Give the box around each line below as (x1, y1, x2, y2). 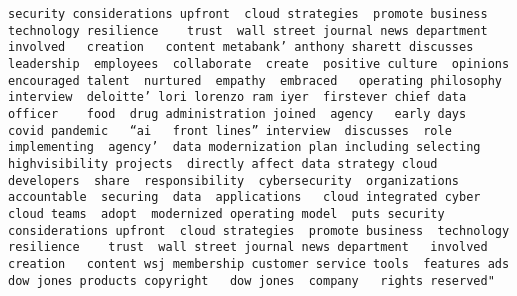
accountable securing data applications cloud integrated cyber (8, 190, 481, 205)
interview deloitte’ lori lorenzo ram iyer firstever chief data (8, 90, 467, 105)
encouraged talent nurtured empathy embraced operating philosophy (8, 73, 502, 88)
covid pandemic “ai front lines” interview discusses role (8, 123, 452, 138)
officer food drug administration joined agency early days (8, 106, 467, 121)
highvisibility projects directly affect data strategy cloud (8, 156, 438, 171)
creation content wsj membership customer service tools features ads (8, 256, 510, 271)
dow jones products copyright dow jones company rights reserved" (8, 273, 495, 288)
